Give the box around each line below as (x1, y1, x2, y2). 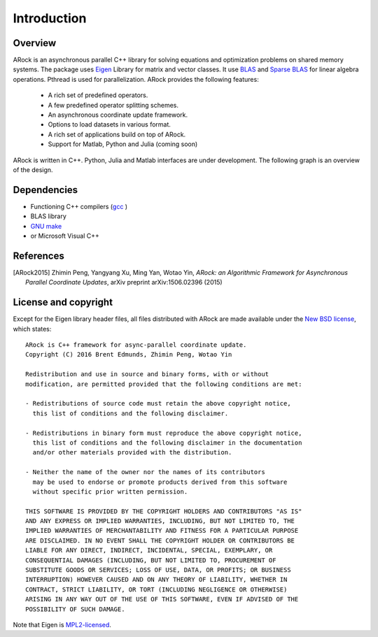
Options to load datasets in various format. (48, 120, 171, 129)
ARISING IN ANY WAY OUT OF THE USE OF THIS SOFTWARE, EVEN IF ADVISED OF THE (25, 595, 299, 603)
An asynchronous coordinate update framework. (48, 110, 188, 119)
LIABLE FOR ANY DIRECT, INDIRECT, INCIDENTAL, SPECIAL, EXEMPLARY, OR (25, 546, 273, 554)
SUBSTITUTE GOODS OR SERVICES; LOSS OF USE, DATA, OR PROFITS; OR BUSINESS (25, 566, 291, 574)
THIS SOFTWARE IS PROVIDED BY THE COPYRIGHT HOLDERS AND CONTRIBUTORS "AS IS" (25, 507, 302, 515)
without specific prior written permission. (32, 487, 188, 496)
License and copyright (13, 296, 113, 308)
